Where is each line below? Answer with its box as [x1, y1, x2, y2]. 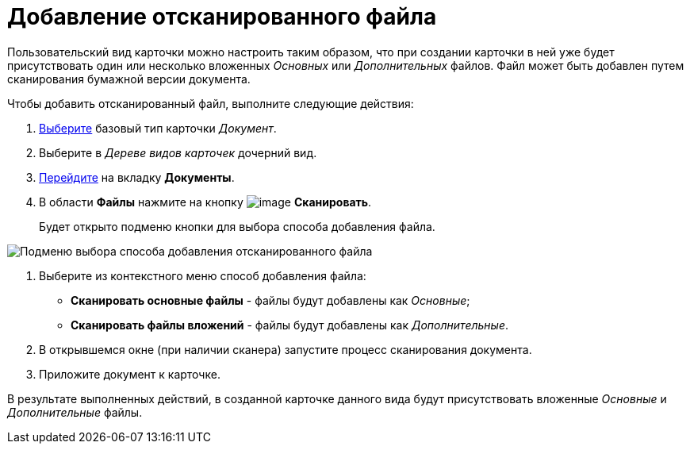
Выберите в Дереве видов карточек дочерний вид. [39, 145, 317, 160]
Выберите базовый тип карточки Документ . [39, 121, 277, 135]
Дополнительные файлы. [7, 405, 143, 419]
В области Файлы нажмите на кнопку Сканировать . [39, 194, 372, 209]
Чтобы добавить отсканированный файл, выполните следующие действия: [7, 96, 414, 110]
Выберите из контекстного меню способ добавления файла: [39, 268, 366, 283]
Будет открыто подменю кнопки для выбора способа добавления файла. [39, 219, 435, 233]
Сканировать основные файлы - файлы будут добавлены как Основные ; [71, 293, 470, 307]
